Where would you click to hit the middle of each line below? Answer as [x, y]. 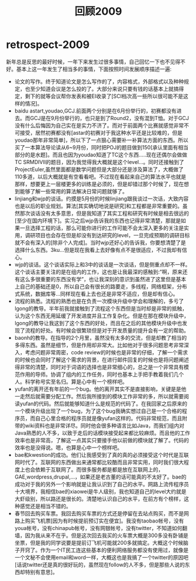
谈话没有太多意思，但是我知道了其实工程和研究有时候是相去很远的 [109, 213]
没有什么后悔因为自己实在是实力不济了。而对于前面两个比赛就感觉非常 [99, 125]
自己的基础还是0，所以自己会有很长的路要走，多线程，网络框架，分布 [103, 286]
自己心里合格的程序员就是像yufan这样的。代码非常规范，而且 [109, 418]
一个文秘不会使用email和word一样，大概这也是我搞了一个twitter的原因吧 [102, 557]
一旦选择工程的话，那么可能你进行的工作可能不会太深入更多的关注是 [102, 228]
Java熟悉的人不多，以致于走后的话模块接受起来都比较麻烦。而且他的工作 [102, 433]
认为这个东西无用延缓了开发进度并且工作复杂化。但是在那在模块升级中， [102, 316]
